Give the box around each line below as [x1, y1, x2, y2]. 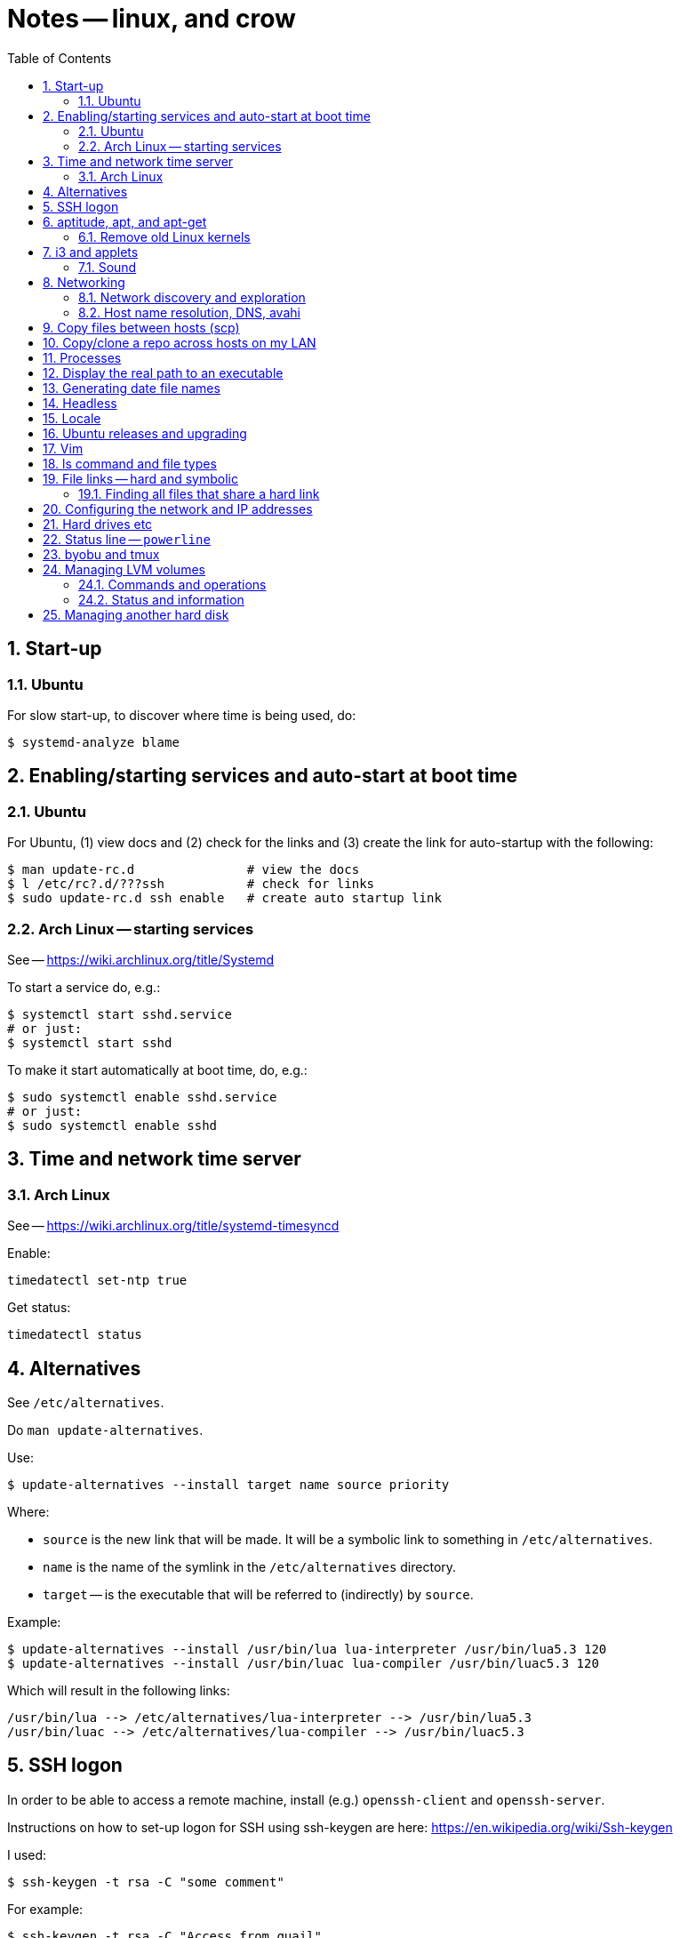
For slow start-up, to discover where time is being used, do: [7, 707, 356, 723]
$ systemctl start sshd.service [7, 1006, 232, 1021]
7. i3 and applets [43, 244, 139, 260]
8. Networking [43, 274, 125, 290]
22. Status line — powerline [43, 531, 211, 547]
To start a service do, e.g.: [7, 979, 161, 995]
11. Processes [43, 349, 122, 365]
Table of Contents [7, 50, 112, 66]
